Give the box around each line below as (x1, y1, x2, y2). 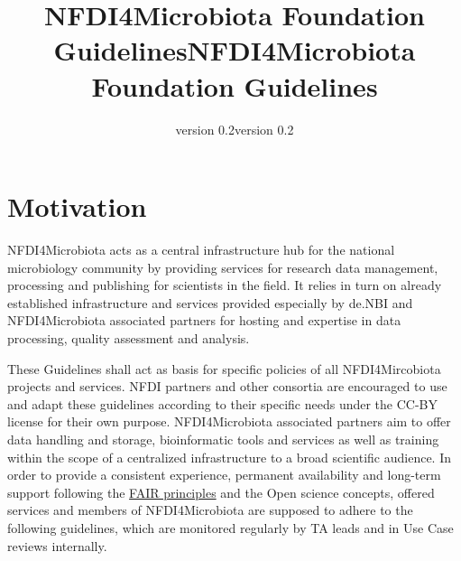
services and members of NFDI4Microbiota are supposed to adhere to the (7, 500, 413, 519)
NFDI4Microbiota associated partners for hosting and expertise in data (7, 311, 401, 330)
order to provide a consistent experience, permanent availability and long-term (7, 465, 441, 484)
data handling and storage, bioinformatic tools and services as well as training (7, 429, 439, 448)
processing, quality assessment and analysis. (7, 329, 250, 347)
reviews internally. (7, 536, 107, 555)
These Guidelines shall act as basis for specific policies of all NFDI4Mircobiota (7, 359, 441, 378)
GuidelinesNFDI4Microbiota (53, 32, 416, 69)
